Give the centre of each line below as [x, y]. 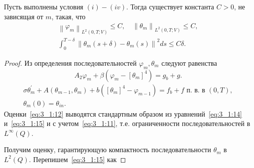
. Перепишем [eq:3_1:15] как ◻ [77, 159]
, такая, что [69, 16]
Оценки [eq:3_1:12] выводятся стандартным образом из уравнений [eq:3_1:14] [123, 113]
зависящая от [24, 16]
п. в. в [196, 90]
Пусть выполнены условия [44, 6]
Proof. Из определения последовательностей [71, 63]
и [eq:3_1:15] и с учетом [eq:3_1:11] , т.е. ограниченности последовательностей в [127, 123]
